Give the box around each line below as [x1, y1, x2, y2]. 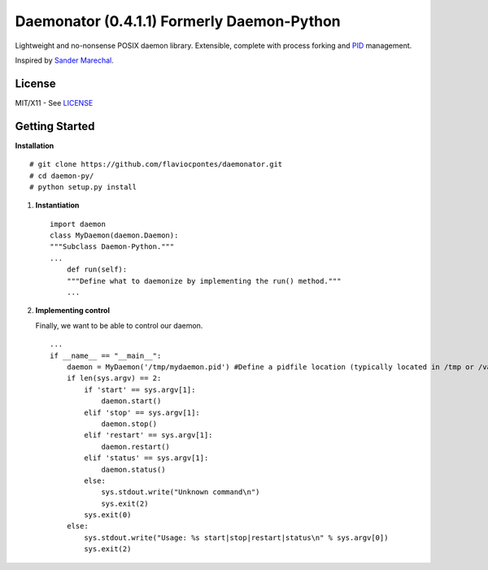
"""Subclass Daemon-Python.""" [50, 242, 175, 251]
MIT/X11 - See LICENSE [15, 98, 94, 107]
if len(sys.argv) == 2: [66, 374, 162, 383]
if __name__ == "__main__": [50, 350, 162, 360]
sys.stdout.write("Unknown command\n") [101, 488, 260, 497]
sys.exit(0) [84, 511, 132, 520]
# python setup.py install [29, 182, 137, 191]
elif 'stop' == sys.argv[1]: [84, 407, 201, 417]
